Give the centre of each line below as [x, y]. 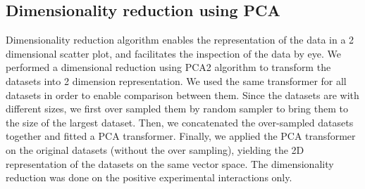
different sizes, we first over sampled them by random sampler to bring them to [177, 109]
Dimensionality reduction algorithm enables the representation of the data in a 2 [180, 40]
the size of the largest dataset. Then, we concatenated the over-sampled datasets [180, 122]
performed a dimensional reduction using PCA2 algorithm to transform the [168, 67]
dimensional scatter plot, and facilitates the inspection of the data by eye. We [173, 53]
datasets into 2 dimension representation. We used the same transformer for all [176, 80]
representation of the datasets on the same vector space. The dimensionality [170, 163]
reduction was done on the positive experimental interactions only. [149, 177]
